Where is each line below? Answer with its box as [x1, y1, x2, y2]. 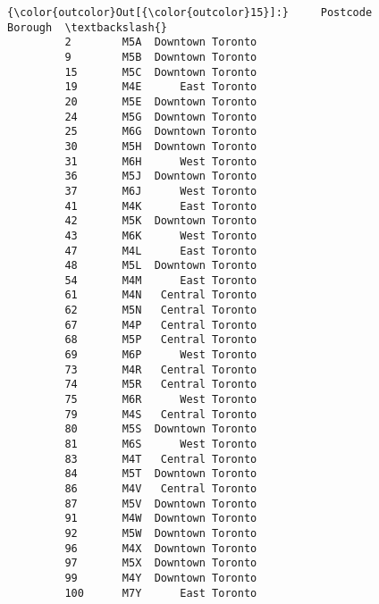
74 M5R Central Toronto [64, 378, 257, 391]
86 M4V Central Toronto [64, 482, 257, 495]
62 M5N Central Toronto [64, 304, 257, 317]
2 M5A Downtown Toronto [64, 36, 257, 49]
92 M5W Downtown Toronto [64, 526, 257, 540]
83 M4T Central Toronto [64, 452, 257, 466]
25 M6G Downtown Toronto [64, 125, 257, 138]
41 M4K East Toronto [64, 199, 257, 213]
